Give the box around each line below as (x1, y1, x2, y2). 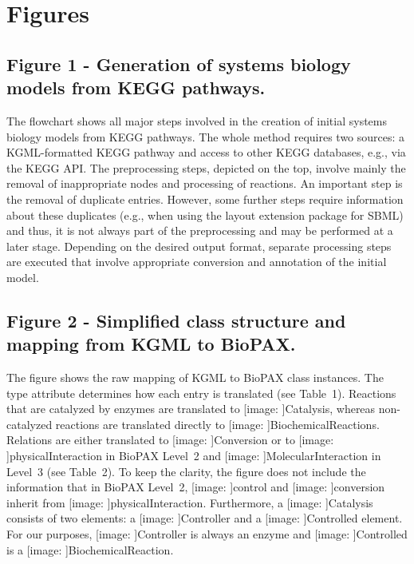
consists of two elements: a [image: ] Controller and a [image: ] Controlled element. (6, 510, 403, 526)
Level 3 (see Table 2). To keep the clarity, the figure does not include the (6, 463, 366, 479)
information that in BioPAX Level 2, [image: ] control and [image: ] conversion (6, 479, 385, 495)
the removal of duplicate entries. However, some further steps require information (6, 190, 404, 207)
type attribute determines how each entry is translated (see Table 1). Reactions (6, 384, 396, 401)
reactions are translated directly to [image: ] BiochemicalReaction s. (55, 415, 380, 432)
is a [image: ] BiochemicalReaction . (6, 541, 174, 558)
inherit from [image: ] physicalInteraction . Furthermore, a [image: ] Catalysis (6, 494, 373, 510)
